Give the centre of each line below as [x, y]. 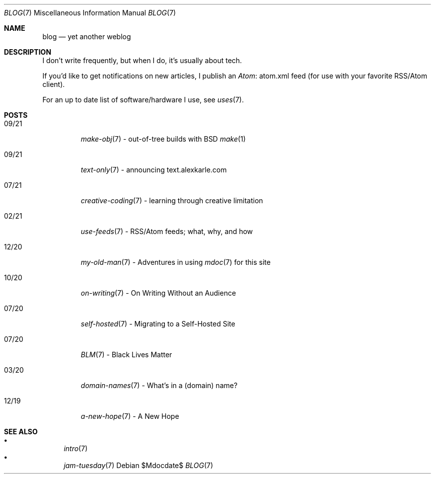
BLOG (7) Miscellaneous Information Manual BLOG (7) [90, 13]
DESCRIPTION [28, 52]
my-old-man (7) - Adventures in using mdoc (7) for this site [176, 262]
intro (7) [76, 448]
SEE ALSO [21, 432]
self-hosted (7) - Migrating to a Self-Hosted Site [158, 324]
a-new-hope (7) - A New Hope [130, 416]
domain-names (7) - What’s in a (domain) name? [159, 385]
